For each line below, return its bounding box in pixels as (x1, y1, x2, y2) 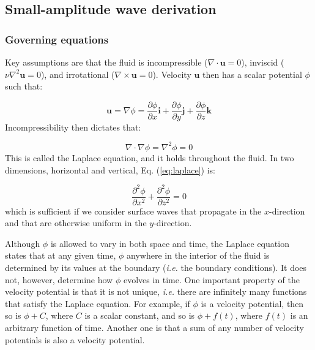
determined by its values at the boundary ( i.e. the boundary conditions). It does (5, 261, 307, 274)
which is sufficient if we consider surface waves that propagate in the (5, 204, 262, 217)
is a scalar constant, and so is (84, 309, 195, 322)
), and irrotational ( (40, 67, 115, 80)
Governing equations (5, 31, 109, 47)
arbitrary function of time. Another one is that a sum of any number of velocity (5, 321, 304, 334)
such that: (5, 80, 43, 93)
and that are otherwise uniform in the (5, 216, 147, 229)
